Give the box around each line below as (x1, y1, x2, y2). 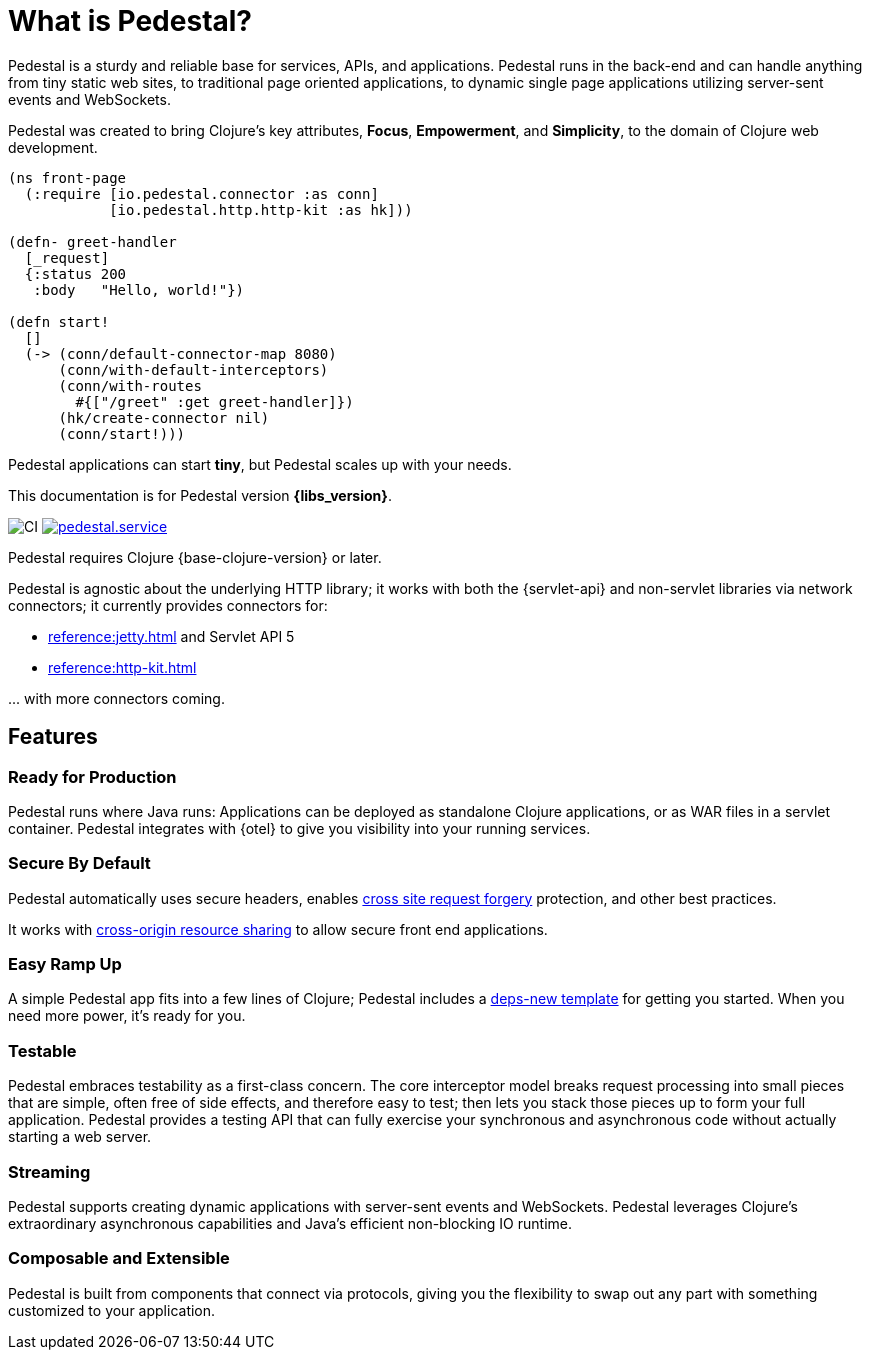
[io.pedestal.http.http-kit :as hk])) (109, 201, 413, 218)
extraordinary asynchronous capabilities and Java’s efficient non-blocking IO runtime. (8, 1214, 572, 1232)
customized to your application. (8, 1301, 216, 1319)
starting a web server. (8, 1128, 152, 1146)
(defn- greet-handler (8, 233, 177, 250)
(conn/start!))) (58, 425, 186, 442)
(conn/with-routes (58, 377, 202, 394)
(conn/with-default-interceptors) (58, 361, 329, 378)
